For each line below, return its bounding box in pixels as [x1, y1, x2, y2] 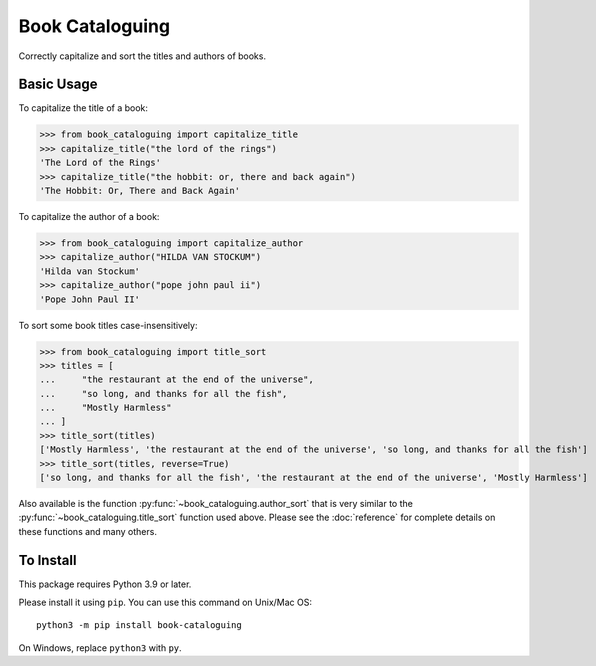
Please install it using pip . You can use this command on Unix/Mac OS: [18, 596, 312, 609]
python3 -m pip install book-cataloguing [36, 620, 242, 631]
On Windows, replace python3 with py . [18, 641, 182, 654]
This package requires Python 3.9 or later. [18, 578, 192, 590]
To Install [18, 551, 77, 569]
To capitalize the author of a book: [18, 210, 160, 222]
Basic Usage [18, 76, 98, 93]
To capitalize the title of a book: [18, 102, 149, 114]
